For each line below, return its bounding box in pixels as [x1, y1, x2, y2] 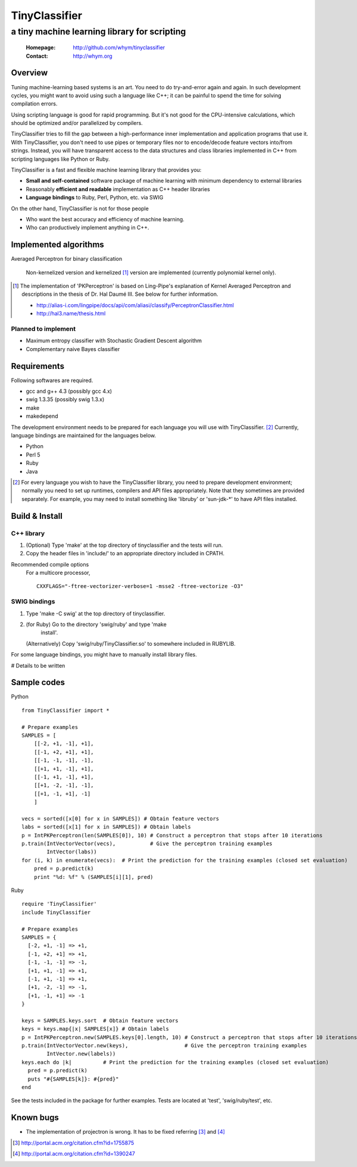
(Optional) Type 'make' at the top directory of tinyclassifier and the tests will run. [26, 542, 223, 549]
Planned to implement [11, 324, 76, 333]
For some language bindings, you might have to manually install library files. [11, 651, 198, 658]
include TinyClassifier [21, 909, 91, 916]
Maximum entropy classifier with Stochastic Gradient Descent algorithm [26, 337, 202, 345]
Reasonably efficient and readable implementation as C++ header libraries [26, 185, 211, 193]
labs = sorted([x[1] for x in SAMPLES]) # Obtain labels [21, 824, 192, 830]
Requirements [11, 361, 65, 371]
